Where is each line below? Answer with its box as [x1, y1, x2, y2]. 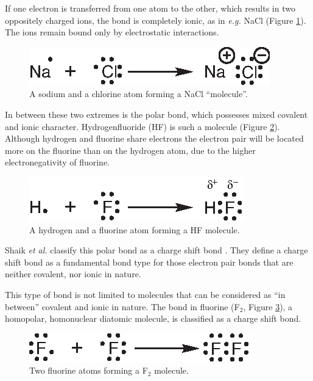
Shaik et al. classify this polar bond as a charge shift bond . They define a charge [5, 244, 308, 256]
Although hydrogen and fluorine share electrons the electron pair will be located [5, 132, 304, 145]
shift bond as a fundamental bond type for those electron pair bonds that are [5, 255, 294, 268]
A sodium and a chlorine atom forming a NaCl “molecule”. [29, 87, 248, 100]
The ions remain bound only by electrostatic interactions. [5, 26, 219, 38]
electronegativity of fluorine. [5, 156, 110, 169]
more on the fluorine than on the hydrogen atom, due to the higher [5, 143, 256, 156]
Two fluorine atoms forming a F [29, 364, 148, 377]
